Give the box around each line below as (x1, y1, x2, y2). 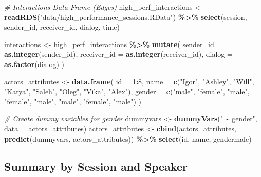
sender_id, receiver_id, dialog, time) (4, 21, 120, 32)
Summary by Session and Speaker (4, 158, 188, 174)
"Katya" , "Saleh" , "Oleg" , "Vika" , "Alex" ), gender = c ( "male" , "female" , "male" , (4, 86, 250, 97)
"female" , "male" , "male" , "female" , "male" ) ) (4, 96, 142, 106)
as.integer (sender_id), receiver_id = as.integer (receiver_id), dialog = (4, 49, 233, 59)
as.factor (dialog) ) (4, 58, 65, 69)
